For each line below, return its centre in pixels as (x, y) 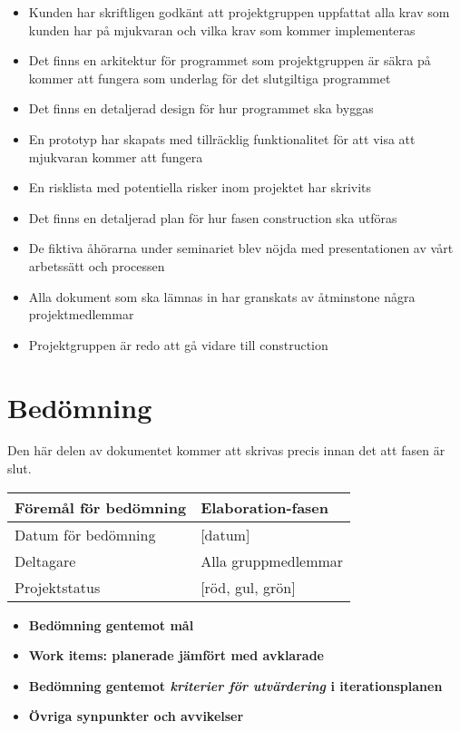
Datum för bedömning (85, 534)
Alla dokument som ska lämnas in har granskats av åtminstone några (222, 296)
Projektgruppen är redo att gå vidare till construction (178, 344)
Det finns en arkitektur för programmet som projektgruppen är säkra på (230, 60)
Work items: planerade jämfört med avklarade (176, 655)
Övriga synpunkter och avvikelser (136, 716)
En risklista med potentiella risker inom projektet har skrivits (200, 187)
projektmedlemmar (81, 314)
